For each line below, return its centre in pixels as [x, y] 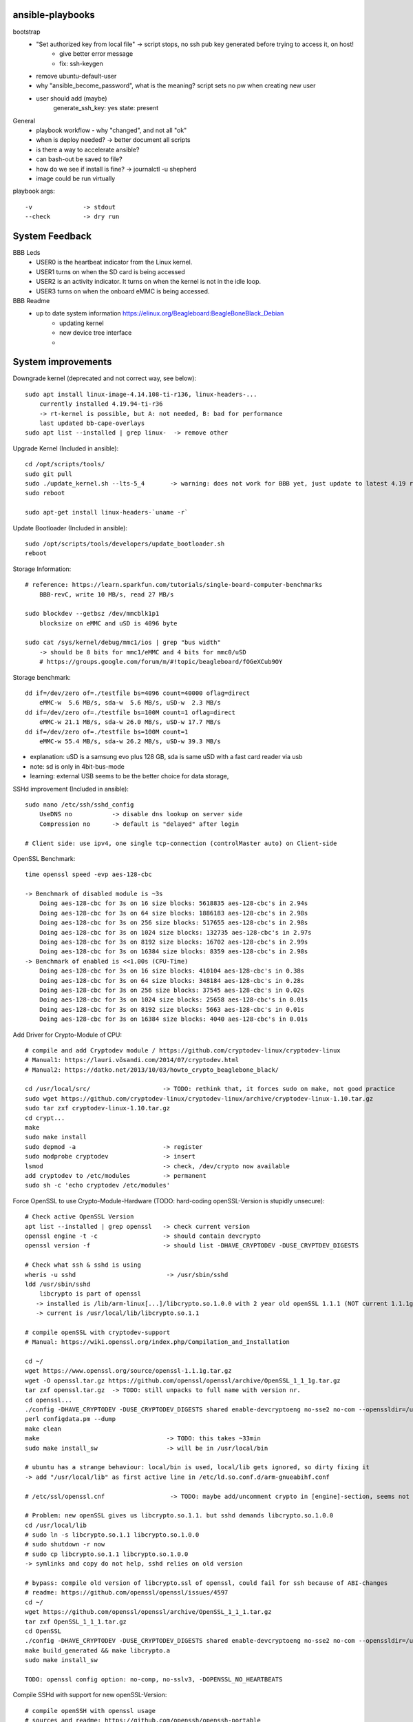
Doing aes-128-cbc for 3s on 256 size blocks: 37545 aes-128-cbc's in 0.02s [172, 990]
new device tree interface [96, 333]
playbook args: [34, 191]
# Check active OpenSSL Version [80, 1217]
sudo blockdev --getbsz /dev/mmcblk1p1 [92, 614]
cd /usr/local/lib [56, 1525]
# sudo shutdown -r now [65, 1544]
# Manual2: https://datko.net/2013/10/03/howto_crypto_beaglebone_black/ [152, 1070]
